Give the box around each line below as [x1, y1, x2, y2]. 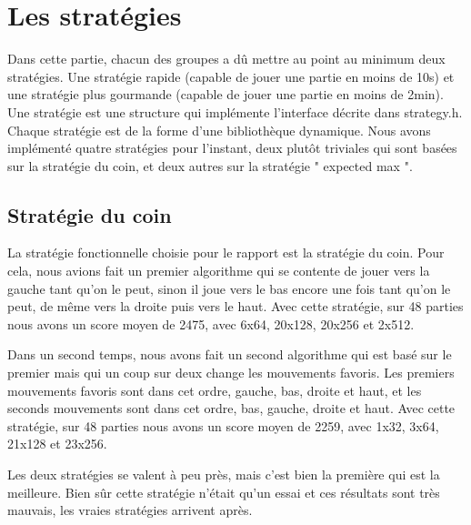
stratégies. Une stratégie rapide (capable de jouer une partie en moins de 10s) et [7, 66, 455, 86]
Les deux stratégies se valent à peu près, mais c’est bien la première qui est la [7, 465, 440, 484]
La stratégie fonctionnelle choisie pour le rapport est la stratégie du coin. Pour [7, 243, 445, 262]
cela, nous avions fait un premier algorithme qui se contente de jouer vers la [7, 261, 430, 280]
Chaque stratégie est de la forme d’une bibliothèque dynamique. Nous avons [7, 120, 431, 139]
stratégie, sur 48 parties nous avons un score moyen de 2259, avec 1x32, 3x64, [7, 416, 439, 435]
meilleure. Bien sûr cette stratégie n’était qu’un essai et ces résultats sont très [7, 482, 440, 501]
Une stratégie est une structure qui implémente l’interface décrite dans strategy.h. [7, 102, 463, 121]
